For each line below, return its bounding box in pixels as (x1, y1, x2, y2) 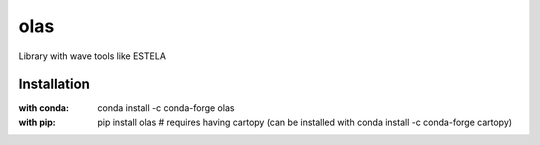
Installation (18, 76, 90, 93)
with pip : (18, 116, 57, 128)
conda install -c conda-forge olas (97, 102, 235, 114)
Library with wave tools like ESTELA (18, 50, 167, 62)
